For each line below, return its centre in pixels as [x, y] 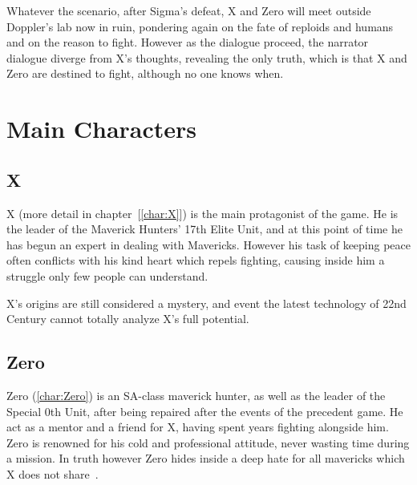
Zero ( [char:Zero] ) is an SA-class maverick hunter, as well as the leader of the [196, 395]
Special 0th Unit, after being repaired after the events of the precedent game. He [205, 411]
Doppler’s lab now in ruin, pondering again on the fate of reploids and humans [200, 26]
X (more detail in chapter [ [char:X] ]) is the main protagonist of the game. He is [202, 213]
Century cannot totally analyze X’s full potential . [128, 319]
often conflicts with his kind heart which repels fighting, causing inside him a [196, 260]
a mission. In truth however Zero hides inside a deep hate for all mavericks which [206, 458]
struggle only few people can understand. [107, 275]
